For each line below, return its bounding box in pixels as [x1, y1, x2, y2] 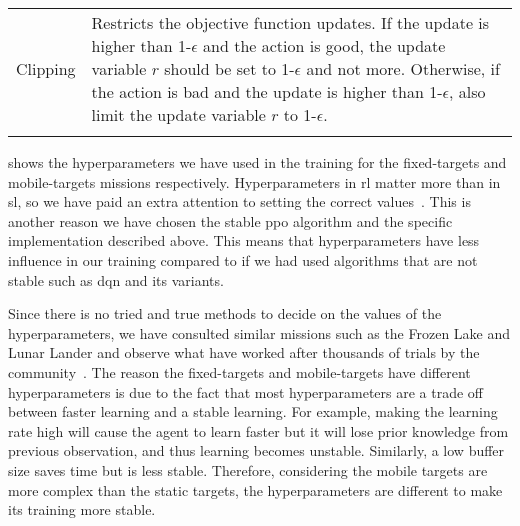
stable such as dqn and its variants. [8, 269, 224, 290]
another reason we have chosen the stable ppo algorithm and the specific [8, 210, 453, 231]
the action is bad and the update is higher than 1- [91, 80, 443, 103]
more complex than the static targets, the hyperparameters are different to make [8, 479, 503, 500]
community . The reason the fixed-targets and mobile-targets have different [8, 361, 471, 382]
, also [449, 80, 486, 103]
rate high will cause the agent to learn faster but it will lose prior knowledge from [8, 420, 509, 441]
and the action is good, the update [203, 34, 446, 57]
